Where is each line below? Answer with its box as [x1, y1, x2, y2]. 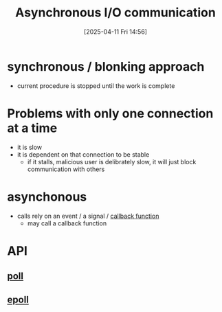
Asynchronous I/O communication [14, 5, 217, 21]
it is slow [16, 143, 43, 151]
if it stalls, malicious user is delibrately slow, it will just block [27, 157, 197, 166]
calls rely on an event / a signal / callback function [16, 212, 159, 220]
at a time [7, 120, 58, 135]
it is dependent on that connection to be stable [16, 150, 150, 159]
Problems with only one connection [7, 105, 214, 121]
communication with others [27, 165, 105, 173]
